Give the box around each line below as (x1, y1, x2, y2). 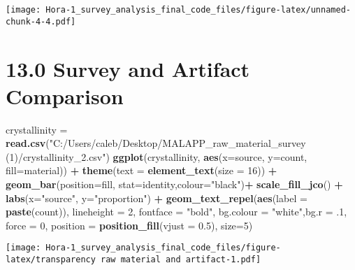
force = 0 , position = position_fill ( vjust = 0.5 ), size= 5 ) (6, 218, 253, 232)
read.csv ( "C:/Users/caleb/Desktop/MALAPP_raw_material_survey (6, 136, 306, 150)
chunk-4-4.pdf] (6, 16, 76, 27)
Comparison (6, 81, 124, 110)
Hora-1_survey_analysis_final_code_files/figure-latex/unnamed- (45, 5, 351, 15)
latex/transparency (6, 255, 96, 265)
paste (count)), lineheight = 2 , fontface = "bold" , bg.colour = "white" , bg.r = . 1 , (6, 204, 347, 219)
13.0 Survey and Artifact (6, 54, 250, 83)
